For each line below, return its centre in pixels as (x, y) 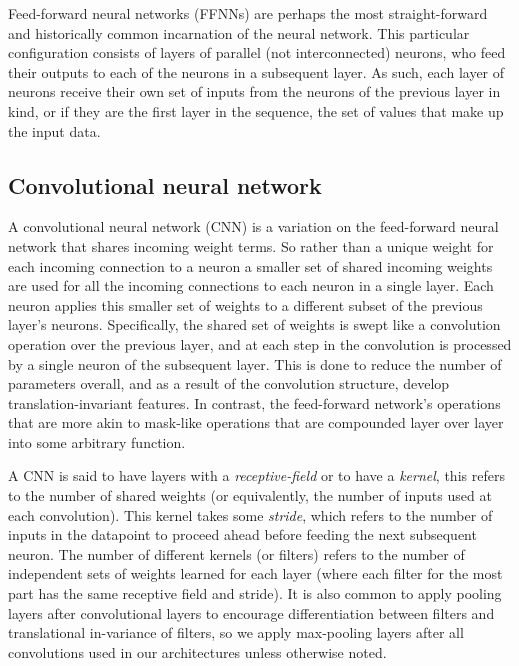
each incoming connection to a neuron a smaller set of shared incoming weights (250, 265)
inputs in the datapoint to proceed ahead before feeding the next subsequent (242, 534)
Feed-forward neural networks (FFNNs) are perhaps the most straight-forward (248, 13)
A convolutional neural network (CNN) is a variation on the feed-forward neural (253, 226)
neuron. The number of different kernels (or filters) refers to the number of (236, 553)
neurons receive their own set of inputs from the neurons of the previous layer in (254, 91)
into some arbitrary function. (97, 441)
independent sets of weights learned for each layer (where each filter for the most (255, 573)
